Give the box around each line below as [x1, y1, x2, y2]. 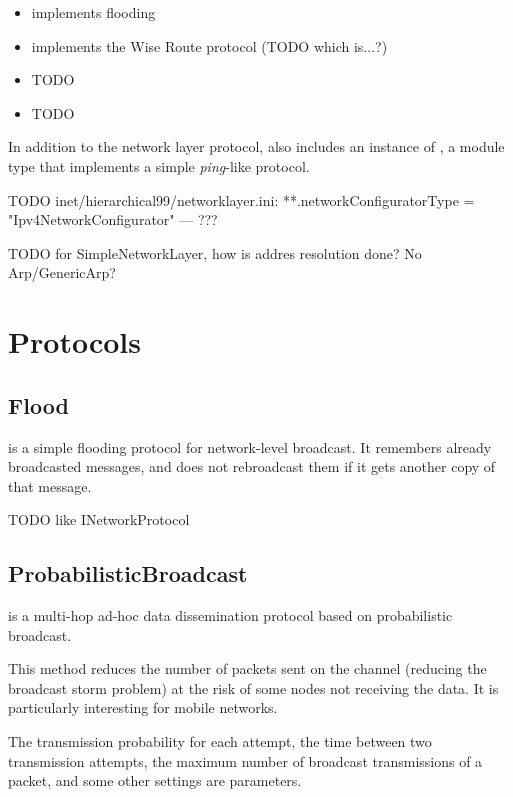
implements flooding [31, 2, 156, 22]
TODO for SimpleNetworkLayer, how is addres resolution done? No [8, 242, 422, 263]
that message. [8, 475, 92, 496]
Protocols [8, 321, 141, 362]
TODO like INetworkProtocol [8, 509, 190, 530]
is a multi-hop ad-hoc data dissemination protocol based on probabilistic [8, 605, 453, 626]
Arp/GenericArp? [8, 262, 116, 283]
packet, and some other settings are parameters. [8, 770, 302, 791]
